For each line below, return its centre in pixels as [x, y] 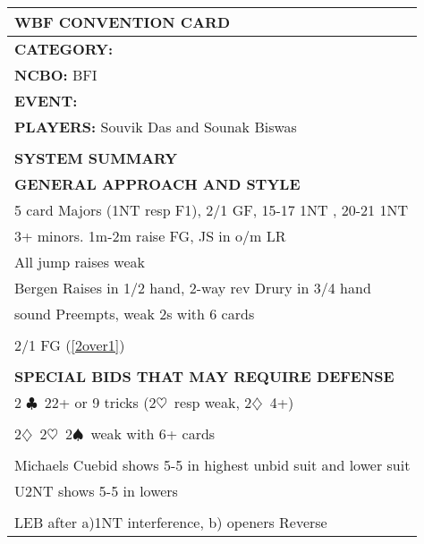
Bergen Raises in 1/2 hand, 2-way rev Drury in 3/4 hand [193, 288]
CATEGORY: [64, 49]
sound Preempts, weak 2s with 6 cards [135, 314]
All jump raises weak [80, 262]
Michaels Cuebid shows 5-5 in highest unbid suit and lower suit [212, 465]
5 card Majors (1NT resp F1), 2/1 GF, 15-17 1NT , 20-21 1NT [211, 210]
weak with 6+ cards [153, 433]
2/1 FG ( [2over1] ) [70, 345]
